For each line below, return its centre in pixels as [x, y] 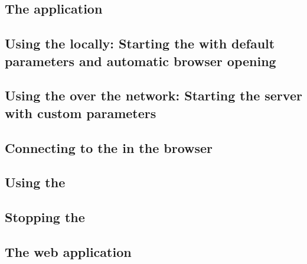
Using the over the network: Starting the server [153, 95]
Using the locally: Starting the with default [140, 43]
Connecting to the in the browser [109, 147]
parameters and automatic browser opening [141, 61]
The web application [68, 251]
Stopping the [45, 217]
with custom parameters [81, 113]
